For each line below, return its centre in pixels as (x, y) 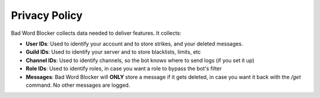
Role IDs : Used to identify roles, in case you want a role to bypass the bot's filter (124, 68)
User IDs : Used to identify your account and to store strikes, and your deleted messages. (134, 44)
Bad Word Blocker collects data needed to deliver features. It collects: (96, 33)
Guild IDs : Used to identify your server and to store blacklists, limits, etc (113, 52)
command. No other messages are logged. (78, 85)
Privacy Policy (47, 15)
